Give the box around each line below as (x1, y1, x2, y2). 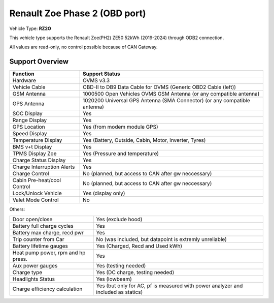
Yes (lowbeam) (96, 275, 132, 282)
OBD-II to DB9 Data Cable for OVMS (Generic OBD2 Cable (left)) (82, 84, 236, 91)
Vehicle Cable (12, 84, 46, 91)
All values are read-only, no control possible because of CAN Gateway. (9, 44, 158, 50)
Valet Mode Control (12, 196, 59, 203)
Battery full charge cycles (12, 222, 74, 229)
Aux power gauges (12, 262, 58, 269)
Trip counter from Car (12, 235, 64, 243)
